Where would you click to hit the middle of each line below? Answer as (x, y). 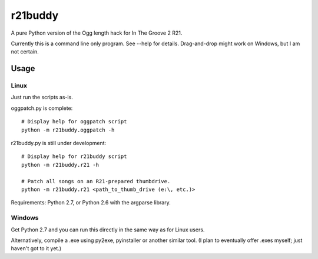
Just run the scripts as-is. (42, 97)
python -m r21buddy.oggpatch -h (68, 130)
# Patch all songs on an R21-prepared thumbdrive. (96, 181)
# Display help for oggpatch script (74, 122)
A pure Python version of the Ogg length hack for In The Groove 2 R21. (97, 33)
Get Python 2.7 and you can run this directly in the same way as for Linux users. (108, 230)
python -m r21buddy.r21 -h (60, 165)
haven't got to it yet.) (36, 248)
